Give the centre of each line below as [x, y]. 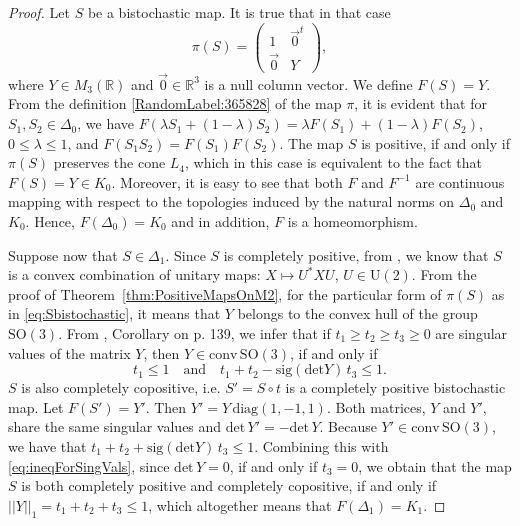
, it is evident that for [420, 103]
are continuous [460, 181]
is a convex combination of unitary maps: [134, 274]
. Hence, [50, 221]
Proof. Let [39, 12]
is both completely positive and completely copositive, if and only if [229, 485]
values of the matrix [69, 352]
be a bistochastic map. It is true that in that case [239, 12]
